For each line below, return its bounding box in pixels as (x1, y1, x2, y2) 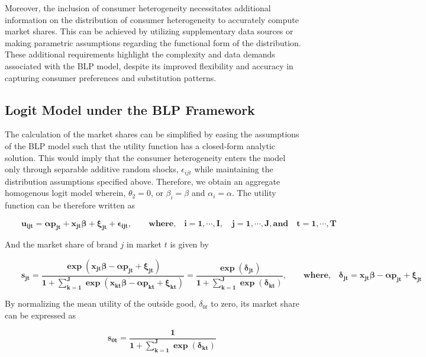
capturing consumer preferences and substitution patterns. (5, 71, 217, 83)
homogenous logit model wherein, (5, 186, 126, 199)
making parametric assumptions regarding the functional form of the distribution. (5, 36, 301, 49)
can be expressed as (5, 308, 76, 321)
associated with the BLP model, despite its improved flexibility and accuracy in (5, 59, 293, 72)
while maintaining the (194, 163, 273, 175)
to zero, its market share (211, 297, 299, 310)
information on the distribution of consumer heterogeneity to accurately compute (5, 13, 299, 25)
